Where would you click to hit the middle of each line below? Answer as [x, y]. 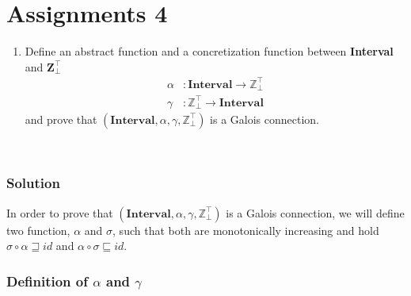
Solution [33, 183]
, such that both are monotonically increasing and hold [246, 230]
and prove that [61, 119]
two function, [38, 230]
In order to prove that [60, 212]
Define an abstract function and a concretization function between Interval [209, 51]
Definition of [47, 281]
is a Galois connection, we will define [315, 212]
